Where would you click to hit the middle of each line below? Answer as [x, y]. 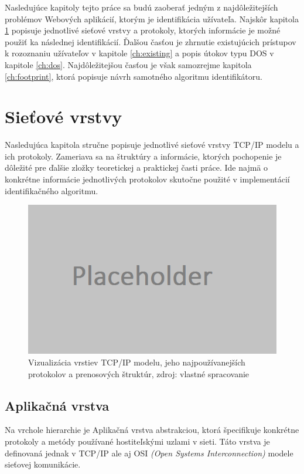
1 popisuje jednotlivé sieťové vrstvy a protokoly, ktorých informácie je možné [143, 30]
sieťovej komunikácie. [43, 464]
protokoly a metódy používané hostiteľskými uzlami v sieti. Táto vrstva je [137, 441]
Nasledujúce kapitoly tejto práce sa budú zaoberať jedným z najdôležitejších [141, 7]
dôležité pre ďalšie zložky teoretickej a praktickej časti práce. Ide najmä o [136, 167]
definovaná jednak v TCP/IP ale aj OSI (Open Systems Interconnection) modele [149, 453]
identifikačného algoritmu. [52, 190]
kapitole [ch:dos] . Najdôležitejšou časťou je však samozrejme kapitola [128, 64]
